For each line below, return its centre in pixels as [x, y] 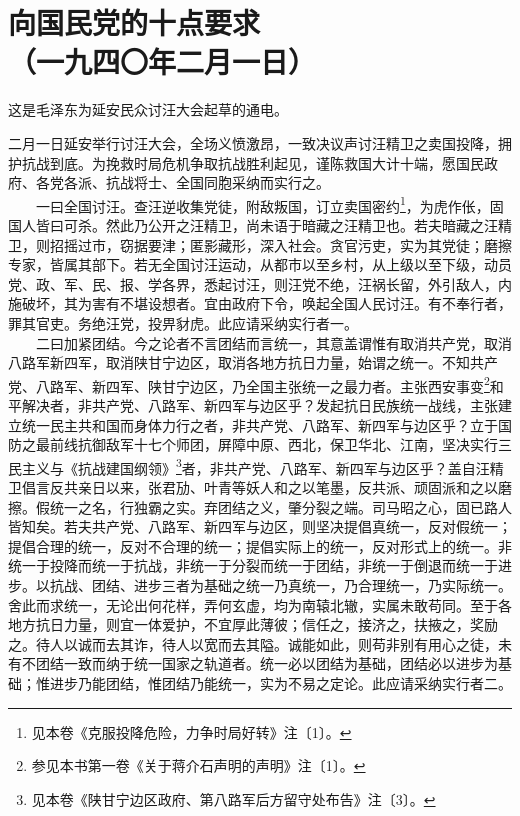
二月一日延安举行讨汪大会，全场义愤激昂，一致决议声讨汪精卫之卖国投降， [253, 142]
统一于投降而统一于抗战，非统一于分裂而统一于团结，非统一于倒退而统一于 [253, 565]
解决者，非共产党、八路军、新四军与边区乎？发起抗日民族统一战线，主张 [259, 404]
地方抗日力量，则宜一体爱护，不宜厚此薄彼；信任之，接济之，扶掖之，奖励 [253, 624]
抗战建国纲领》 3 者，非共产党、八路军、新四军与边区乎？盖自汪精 [290, 466]
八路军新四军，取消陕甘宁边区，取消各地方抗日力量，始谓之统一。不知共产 [253, 362]
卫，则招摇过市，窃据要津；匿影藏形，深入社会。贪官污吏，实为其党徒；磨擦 [260, 244]
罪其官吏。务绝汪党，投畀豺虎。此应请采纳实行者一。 [183, 322]
